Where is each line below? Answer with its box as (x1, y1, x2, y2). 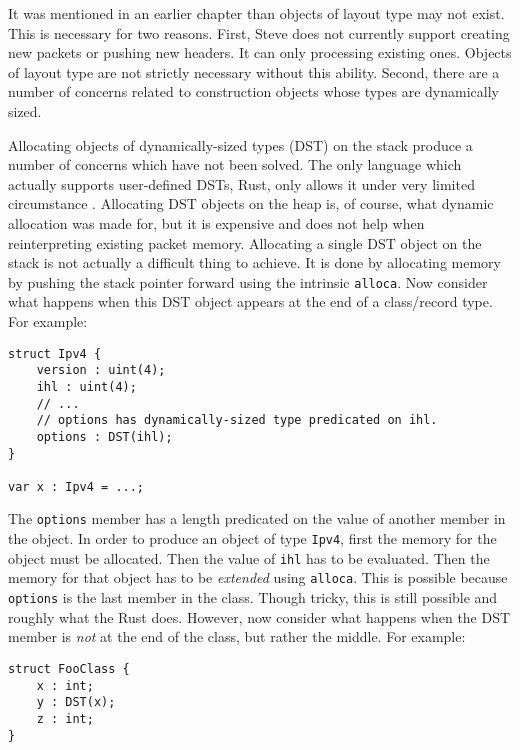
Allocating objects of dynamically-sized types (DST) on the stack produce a (8, 134, 473, 155)
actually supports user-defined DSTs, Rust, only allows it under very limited (8, 173, 475, 194)
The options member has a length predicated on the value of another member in (8, 508, 506, 529)
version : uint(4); (36, 363, 166, 378)
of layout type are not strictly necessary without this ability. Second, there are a (8, 61, 500, 82)
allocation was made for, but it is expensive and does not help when (8, 212, 425, 233)
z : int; (36, 711, 94, 726)
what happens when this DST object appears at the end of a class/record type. (8, 291, 493, 312)
